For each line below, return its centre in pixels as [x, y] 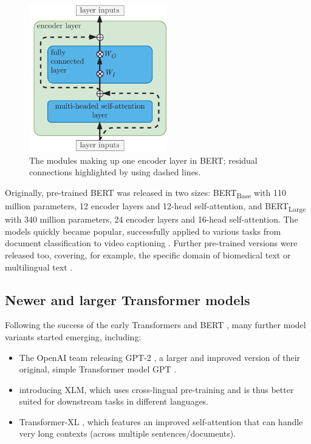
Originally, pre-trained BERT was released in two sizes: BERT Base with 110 [145, 193]
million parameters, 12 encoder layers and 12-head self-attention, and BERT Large [155, 207]
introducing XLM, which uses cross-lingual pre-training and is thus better [156, 389]
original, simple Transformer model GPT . [98, 369]
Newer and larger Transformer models [128, 299]
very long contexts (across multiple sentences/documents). [128, 433]
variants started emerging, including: [73, 336]
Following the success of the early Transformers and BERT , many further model [155, 325]
